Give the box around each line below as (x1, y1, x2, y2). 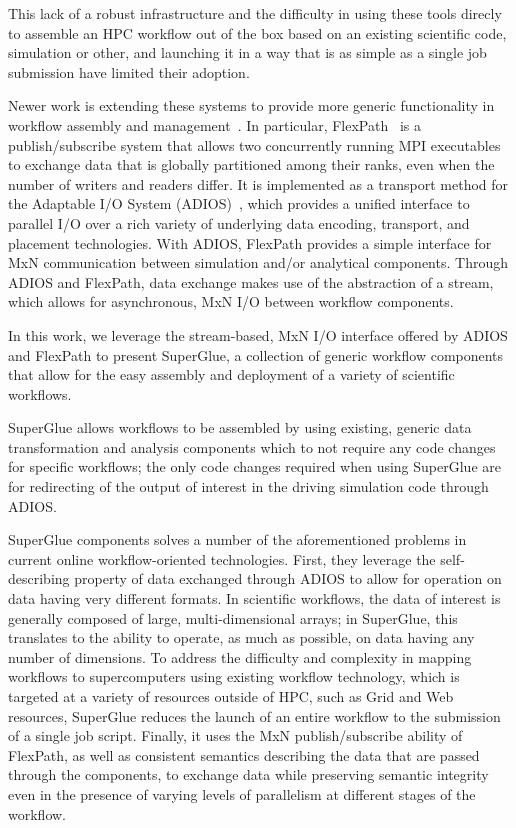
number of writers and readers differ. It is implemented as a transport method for (8, 173, 509, 194)
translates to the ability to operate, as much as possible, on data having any (8, 627, 475, 648)
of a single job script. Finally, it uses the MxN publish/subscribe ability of (8, 725, 463, 746)
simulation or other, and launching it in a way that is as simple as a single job (8, 42, 487, 63)
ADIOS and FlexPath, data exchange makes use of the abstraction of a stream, (8, 271, 494, 292)
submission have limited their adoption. (8, 61, 250, 82)
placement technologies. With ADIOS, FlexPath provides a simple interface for (8, 232, 492, 253)
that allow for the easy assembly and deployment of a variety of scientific (8, 364, 455, 385)
